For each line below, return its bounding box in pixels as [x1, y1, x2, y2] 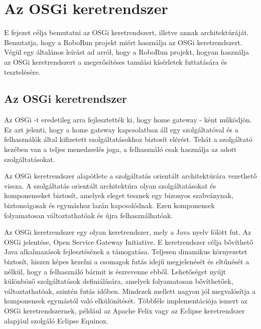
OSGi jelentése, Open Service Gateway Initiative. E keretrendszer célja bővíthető [4, 236, 253, 247]
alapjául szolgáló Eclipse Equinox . [4, 315, 108, 325]
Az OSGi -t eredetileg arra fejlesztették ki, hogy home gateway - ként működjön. [4, 114, 252, 125]
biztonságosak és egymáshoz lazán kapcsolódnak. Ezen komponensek [4, 200, 215, 211]
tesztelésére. [4, 66, 41, 77]
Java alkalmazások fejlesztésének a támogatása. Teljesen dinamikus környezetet [4, 246, 247, 257]
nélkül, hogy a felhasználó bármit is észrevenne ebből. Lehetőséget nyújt [4, 266, 226, 276]
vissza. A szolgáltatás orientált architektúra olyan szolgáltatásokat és [4, 180, 216, 191]
